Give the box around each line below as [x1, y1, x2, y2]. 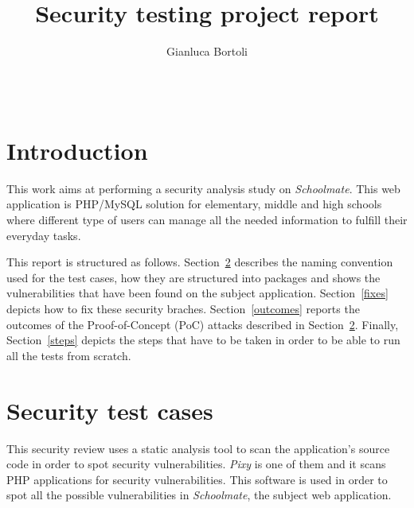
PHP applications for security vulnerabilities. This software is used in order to [6, 471, 388, 487]
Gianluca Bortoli [166, 43, 248, 60]
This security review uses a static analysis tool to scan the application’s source [6, 440, 390, 456]
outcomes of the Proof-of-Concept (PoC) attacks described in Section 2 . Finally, [6, 316, 399, 332]
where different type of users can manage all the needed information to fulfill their [6, 211, 408, 228]
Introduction [6, 134, 148, 166]
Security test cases [6, 394, 213, 426]
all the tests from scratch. [6, 347, 131, 363]
